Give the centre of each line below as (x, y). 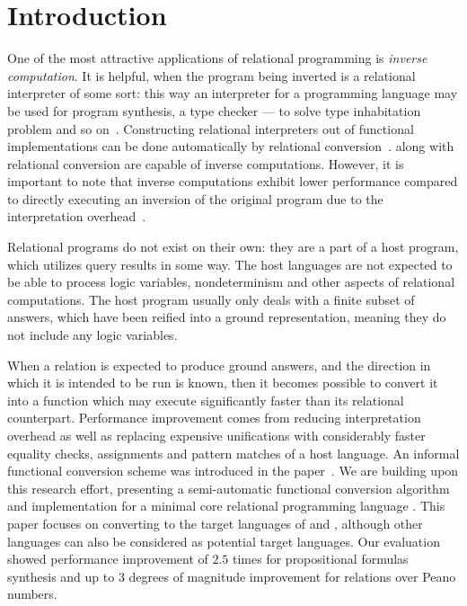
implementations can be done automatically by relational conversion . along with (231, 146)
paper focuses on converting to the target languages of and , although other (215, 523)
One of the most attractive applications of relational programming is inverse (217, 58)
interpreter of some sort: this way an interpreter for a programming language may (233, 93)
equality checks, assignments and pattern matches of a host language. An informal (233, 453)
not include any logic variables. (93, 335)
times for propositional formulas (321, 559)
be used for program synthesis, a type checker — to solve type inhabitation (214, 110)
